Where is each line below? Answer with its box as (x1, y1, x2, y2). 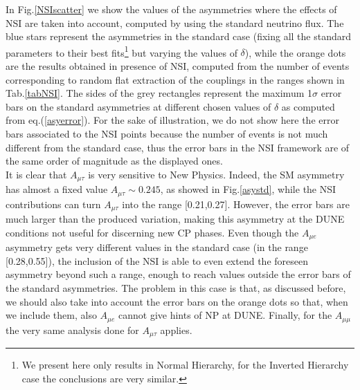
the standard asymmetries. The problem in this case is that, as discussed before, (6, 280, 346, 295)
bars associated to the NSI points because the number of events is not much (6, 127, 328, 140)
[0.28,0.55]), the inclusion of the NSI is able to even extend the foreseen (6, 253, 308, 268)
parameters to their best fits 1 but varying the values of (6, 43, 237, 59)
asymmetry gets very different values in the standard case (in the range (6, 240, 308, 254)
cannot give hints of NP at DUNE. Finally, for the (118, 308, 332, 322)
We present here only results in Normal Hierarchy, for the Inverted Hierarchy (21, 357, 349, 372)
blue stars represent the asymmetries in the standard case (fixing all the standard (6, 29, 351, 44)
